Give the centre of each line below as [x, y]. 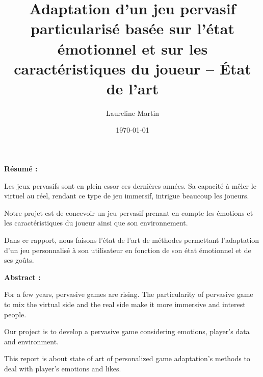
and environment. [32, 341]
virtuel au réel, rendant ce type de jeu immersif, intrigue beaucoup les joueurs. [127, 196]
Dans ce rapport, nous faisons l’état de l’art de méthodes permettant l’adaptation [132, 240]
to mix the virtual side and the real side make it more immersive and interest [125, 304]
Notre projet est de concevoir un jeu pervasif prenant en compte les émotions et [129, 212]
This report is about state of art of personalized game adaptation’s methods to [127, 358]
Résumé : [21, 169]
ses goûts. [19, 260]
